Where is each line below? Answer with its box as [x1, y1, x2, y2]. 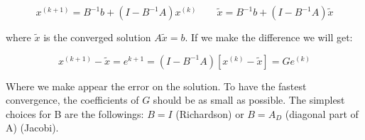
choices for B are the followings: [6, 106, 144, 121]
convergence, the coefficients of [6, 92, 139, 107]
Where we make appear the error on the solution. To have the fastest [6, 78, 307, 93]
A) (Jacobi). [6, 120, 59, 135]
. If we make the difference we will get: [185, 30, 353, 44]
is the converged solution [43, 30, 151, 44]
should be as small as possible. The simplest [153, 92, 345, 107]
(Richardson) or [175, 106, 244, 121]
